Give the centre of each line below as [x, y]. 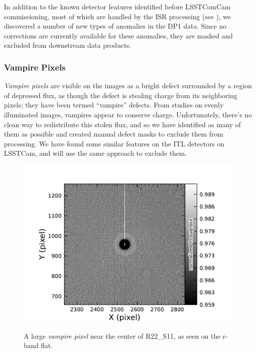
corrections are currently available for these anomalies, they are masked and [118, 35]
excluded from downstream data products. [68, 45]
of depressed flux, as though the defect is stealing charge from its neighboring [121, 95]
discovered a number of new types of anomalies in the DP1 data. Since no [115, 26]
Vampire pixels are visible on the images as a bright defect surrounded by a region [128, 86]
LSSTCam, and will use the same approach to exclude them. [96, 153]
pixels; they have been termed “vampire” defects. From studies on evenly [114, 105]
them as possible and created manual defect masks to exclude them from [114, 134]
